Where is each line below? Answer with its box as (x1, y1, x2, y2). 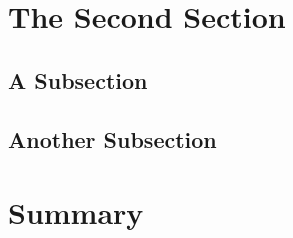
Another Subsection (8, 123, 217, 154)
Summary (8, 192, 144, 233)
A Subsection (8, 64, 148, 95)
